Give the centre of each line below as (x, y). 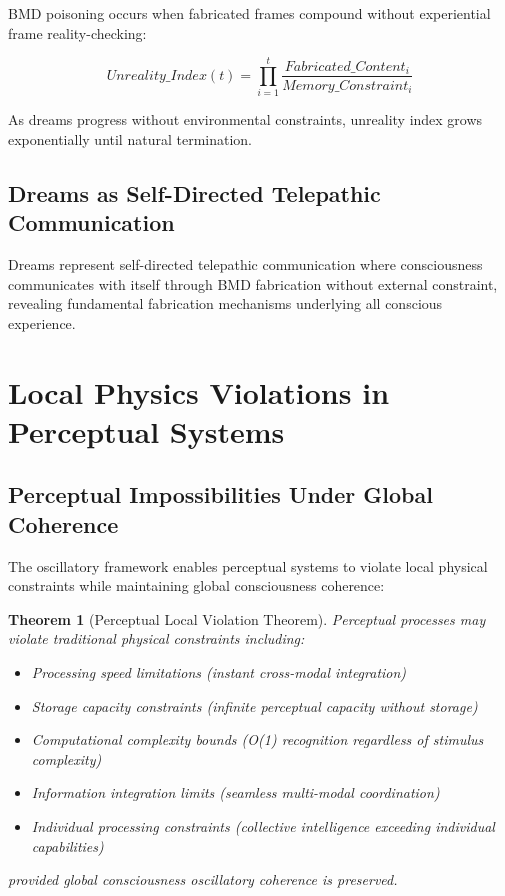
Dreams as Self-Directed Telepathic (194, 192)
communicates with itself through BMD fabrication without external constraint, (253, 283)
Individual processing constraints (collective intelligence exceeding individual (263, 825)
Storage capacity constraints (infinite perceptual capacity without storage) (254, 705)
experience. (42, 322)
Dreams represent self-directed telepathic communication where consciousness (245, 264)
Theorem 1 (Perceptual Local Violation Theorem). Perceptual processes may (247, 618)
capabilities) (67, 845)
